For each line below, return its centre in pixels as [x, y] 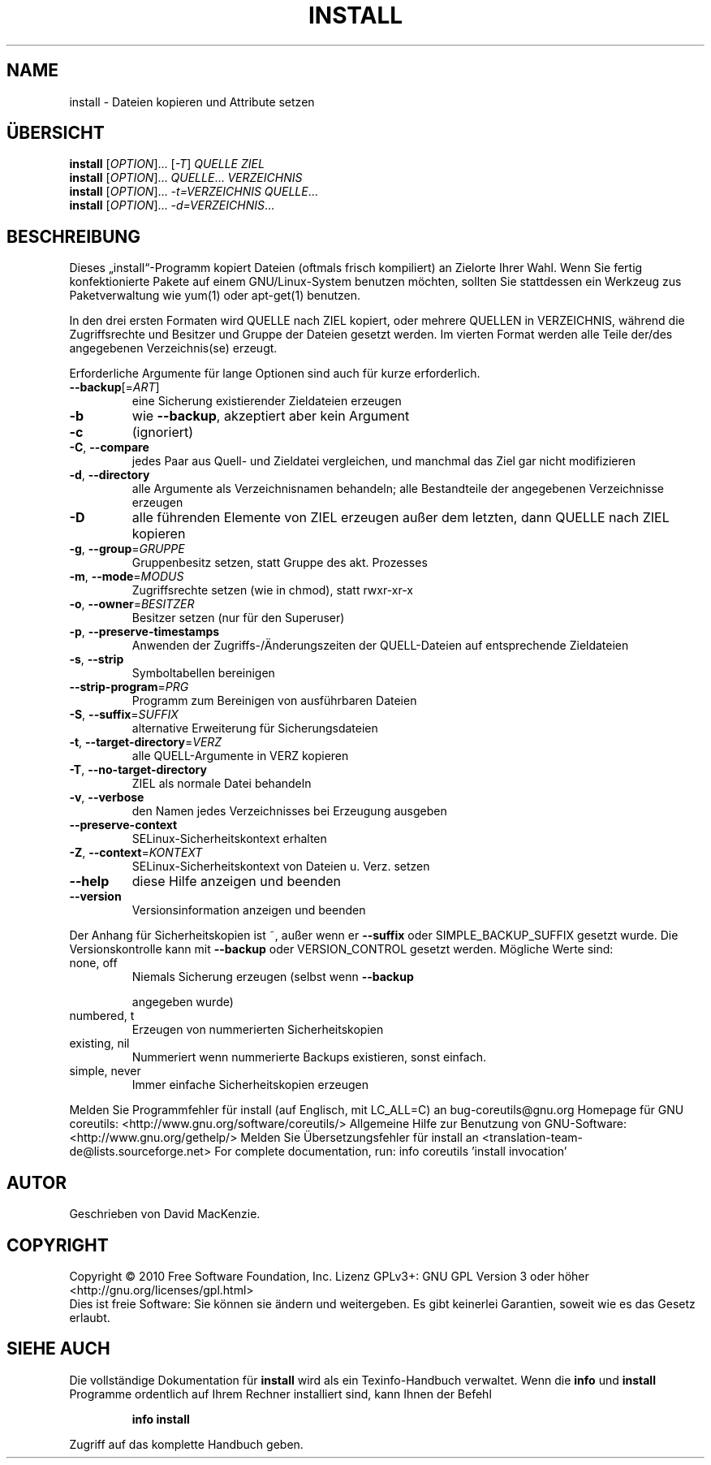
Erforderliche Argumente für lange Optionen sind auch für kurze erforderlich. [275, 374]
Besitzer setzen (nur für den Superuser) [238, 618]
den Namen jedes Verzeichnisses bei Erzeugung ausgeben [289, 811]
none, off [93, 963]
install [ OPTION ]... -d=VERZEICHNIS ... [172, 205]
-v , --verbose [107, 797]
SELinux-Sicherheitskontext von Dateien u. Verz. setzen [281, 866]
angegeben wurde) [183, 1002]
